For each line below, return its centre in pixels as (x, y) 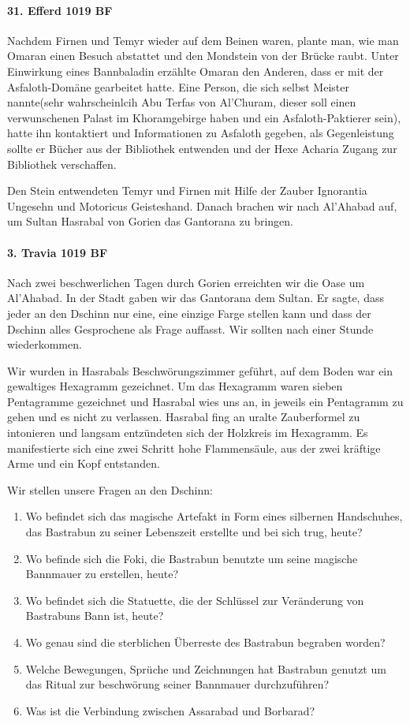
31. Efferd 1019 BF (60, 10)
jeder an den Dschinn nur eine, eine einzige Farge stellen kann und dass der (189, 313)
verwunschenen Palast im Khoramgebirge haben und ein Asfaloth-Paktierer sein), (204, 117)
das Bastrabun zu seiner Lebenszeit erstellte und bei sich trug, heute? (194, 532)
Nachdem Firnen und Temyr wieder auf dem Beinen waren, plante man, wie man (203, 40)
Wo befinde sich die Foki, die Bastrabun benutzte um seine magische (192, 558)
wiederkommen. (45, 344)
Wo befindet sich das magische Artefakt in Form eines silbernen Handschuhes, (214, 516)
